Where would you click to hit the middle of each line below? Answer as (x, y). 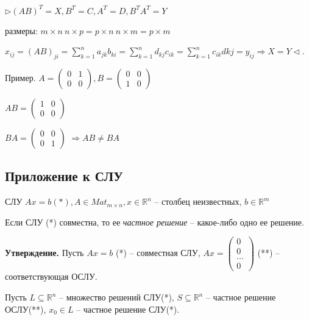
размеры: (21, 30)
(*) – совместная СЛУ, (158, 252)
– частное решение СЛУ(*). (128, 309)
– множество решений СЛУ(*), (116, 297)
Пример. (20, 77)
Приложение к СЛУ (64, 176)
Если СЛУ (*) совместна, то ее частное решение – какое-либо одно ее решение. (154, 222)
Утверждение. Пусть (44, 252)
